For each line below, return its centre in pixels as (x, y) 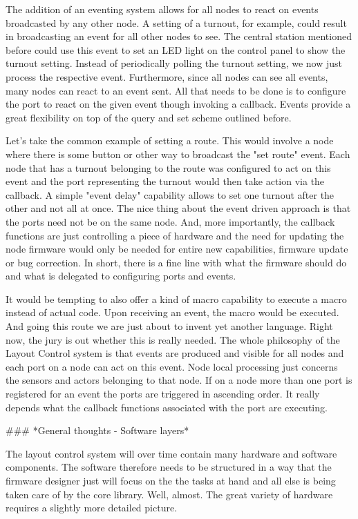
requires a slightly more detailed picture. (92, 508)
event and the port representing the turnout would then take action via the (165, 181)
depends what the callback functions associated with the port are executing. (167, 407)
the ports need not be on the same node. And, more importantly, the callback (170, 221)
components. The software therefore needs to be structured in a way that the (169, 467)
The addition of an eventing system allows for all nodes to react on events (162, 9)
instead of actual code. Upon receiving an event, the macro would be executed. (172, 312)
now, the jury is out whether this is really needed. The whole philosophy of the (173, 339)
